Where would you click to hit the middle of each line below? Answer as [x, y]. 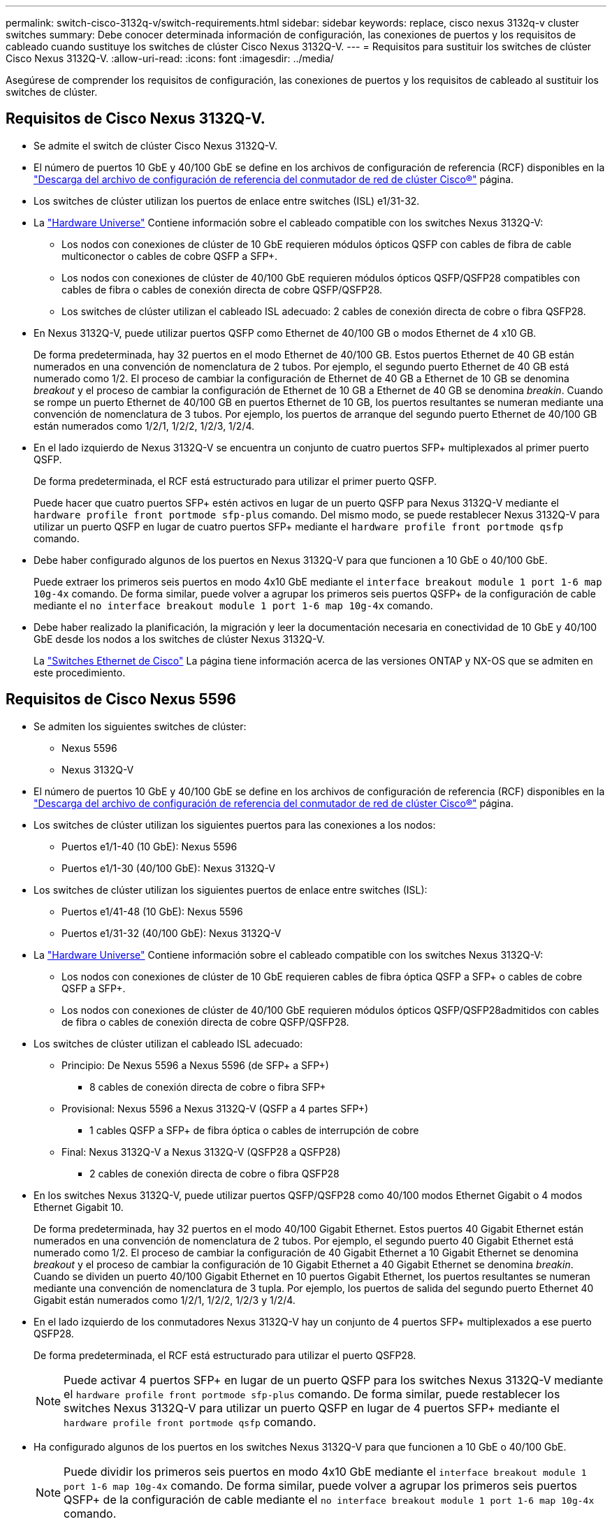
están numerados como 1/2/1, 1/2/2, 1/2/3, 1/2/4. [144, 426]
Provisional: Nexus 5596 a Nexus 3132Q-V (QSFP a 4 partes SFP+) [215, 1108]
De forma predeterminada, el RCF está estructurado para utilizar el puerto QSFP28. [225, 1355]
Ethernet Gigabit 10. [79, 1207]
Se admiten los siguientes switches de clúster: [140, 726]
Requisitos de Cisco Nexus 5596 [121, 699]
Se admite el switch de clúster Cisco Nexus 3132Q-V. [155, 145]
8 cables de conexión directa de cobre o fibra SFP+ [208, 1087]
